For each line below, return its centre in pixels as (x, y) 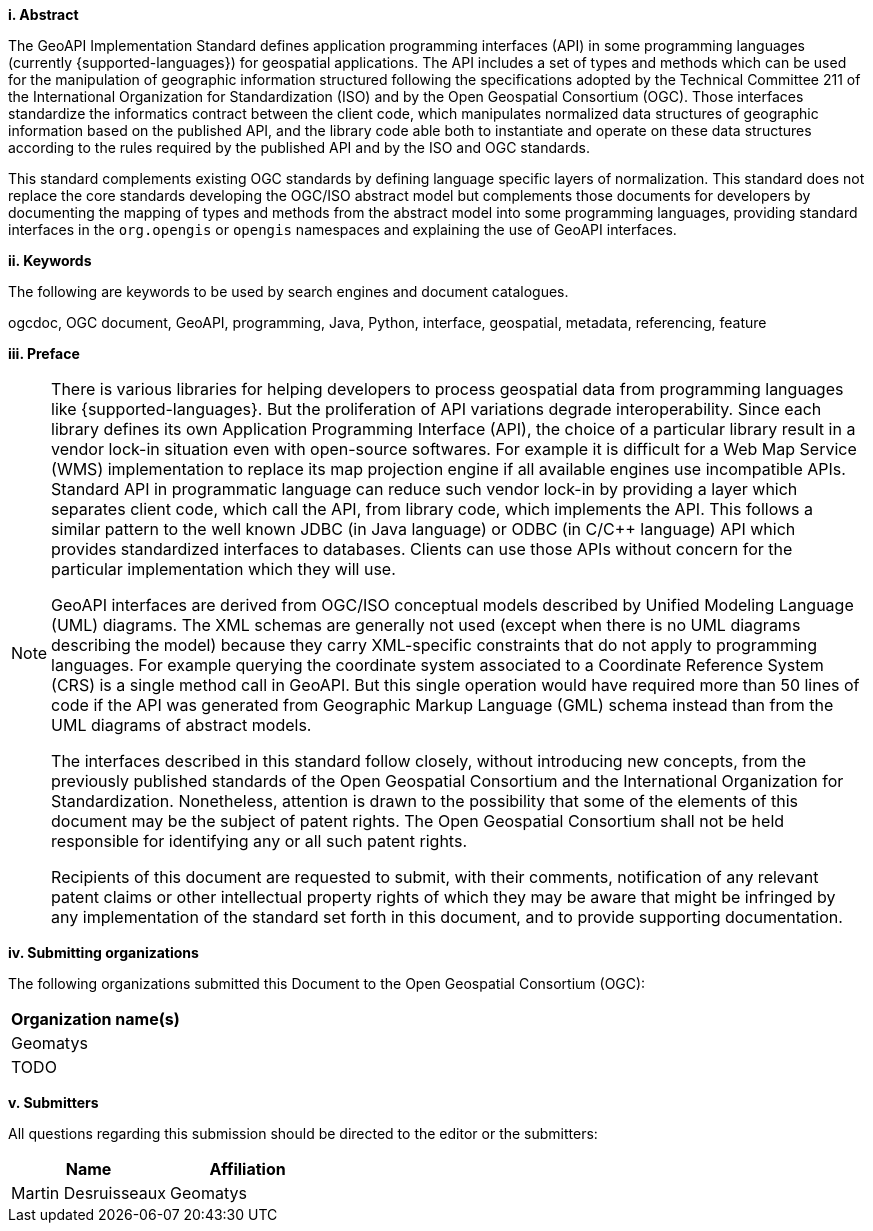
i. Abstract (43, 14)
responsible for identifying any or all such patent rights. (259, 841)
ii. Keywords (50, 260)
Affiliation (247, 1169)
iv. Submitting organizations (103, 952)
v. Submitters (53, 1102)
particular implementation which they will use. (223, 569)
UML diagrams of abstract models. (181, 725)
